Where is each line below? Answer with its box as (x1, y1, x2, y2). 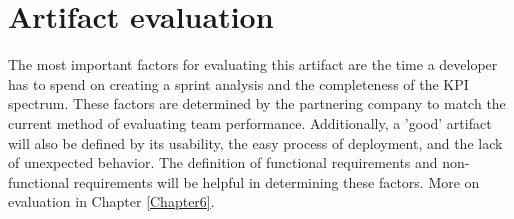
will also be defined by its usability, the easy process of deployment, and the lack (8, 132, 503, 153)
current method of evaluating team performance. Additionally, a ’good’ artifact (8, 112, 492, 133)
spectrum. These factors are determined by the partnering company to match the (8, 93, 506, 114)
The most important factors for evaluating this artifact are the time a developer (8, 54, 498, 75)
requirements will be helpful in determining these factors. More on (73, 171, 480, 192)
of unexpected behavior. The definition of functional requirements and (8, 152, 438, 173)
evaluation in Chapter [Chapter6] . (8, 191, 215, 212)
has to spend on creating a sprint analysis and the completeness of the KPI (8, 73, 469, 94)
